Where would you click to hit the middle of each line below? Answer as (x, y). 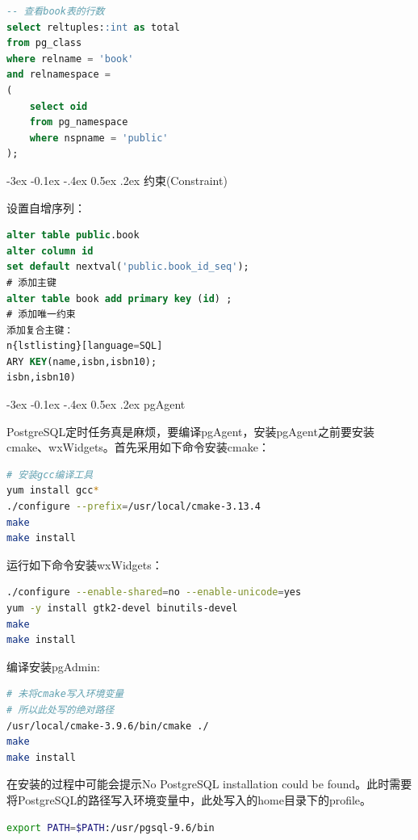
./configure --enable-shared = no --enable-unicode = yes (154, 592)
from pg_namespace (79, 122)
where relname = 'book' (70, 59)
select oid (59, 106)
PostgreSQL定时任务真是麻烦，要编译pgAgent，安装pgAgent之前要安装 (190, 431)
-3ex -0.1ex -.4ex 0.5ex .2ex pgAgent (96, 404)
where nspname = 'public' (99, 138)
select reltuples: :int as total (93, 27)
